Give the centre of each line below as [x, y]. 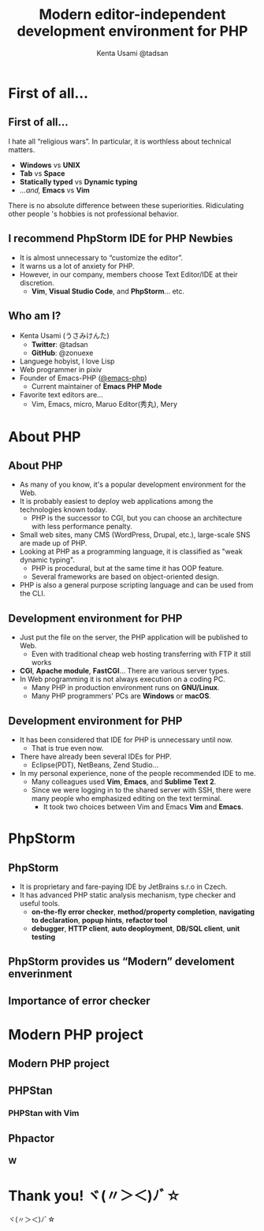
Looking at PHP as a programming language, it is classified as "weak [131, 552]
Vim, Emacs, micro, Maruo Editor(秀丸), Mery [104, 405]
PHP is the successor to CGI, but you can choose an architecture [137, 518]
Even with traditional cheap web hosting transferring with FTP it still [141, 654]
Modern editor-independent [132, 15]
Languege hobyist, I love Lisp [67, 361]
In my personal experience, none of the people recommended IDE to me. [138, 773]
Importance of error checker [79, 1000]
